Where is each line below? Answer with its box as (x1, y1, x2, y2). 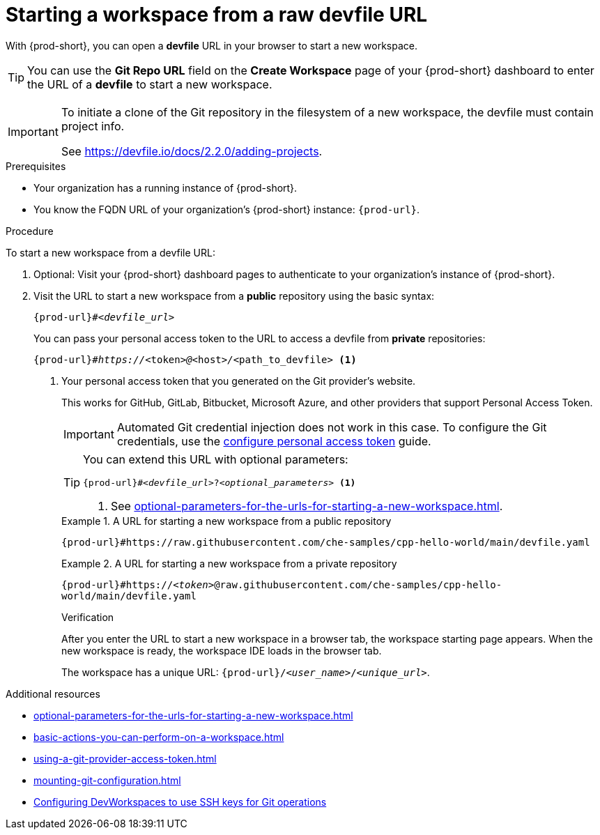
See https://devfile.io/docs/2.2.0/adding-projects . (61, 144, 323, 158)
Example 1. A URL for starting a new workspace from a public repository (61, 514, 392, 527)
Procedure (6, 224, 54, 237)
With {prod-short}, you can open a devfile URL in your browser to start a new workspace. (6, 39, 417, 52)
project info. (61, 118, 125, 133)
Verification (61, 611, 114, 623)
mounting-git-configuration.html (33, 774, 181, 786)
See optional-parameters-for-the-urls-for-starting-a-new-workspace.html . (111, 498, 503, 513)
